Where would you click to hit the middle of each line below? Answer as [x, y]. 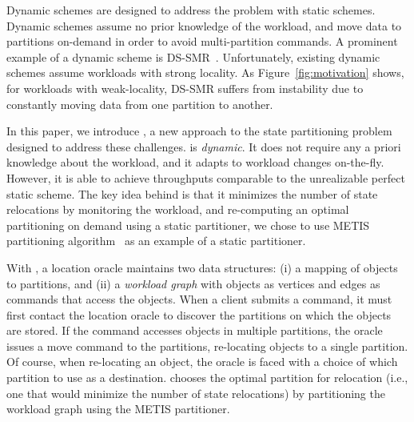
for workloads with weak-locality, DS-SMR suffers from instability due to [185, 88]
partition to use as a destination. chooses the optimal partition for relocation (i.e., [207, 378]
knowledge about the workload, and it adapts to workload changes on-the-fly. [195, 162]
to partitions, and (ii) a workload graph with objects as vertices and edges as [193, 283]
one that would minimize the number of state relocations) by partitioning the [196, 393]
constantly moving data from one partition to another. [140, 104]
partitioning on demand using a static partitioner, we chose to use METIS [188, 225]
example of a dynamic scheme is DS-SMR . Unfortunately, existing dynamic [193, 56]
